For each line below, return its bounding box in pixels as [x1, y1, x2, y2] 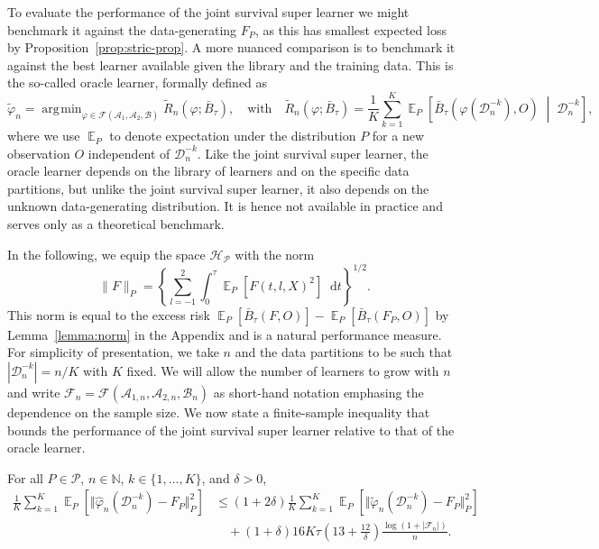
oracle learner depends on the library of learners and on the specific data [7, 161, 410, 180]
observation [7, 143, 70, 162]
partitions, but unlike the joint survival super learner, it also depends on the [7, 178, 429, 197]
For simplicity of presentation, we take [7, 343, 219, 361]
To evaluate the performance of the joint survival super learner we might [7, 3, 410, 21]
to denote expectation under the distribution [109, 126, 356, 145]
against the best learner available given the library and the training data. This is [7, 55, 454, 74]
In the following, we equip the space [7, 244, 206, 263]
